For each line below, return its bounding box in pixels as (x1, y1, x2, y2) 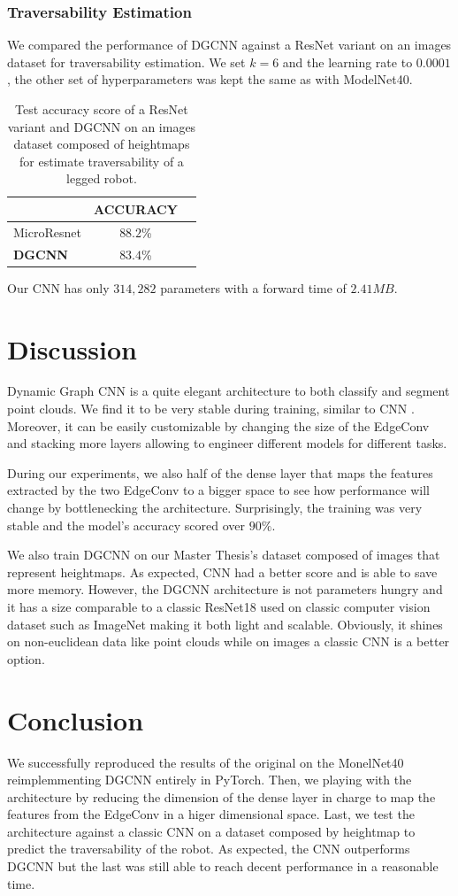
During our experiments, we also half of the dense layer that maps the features (7, 463, 433, 482)
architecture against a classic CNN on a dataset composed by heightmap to (7, 822, 416, 840)
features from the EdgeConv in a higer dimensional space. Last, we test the (7, 805, 415, 823)
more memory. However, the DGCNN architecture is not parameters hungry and (7, 580, 443, 599)
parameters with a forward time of (160, 278, 347, 297)
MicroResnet (13, 222, 81, 241)
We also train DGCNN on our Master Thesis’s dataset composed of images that (7, 545, 440, 564)
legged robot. (66, 169, 137, 188)
